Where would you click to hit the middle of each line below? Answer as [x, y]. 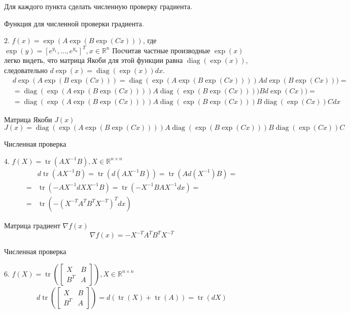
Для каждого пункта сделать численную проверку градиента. [98, 6]
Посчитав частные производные [161, 50]
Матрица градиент [32, 225]
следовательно [26, 70]
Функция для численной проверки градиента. [74, 23]
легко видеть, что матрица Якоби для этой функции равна [94, 60]
